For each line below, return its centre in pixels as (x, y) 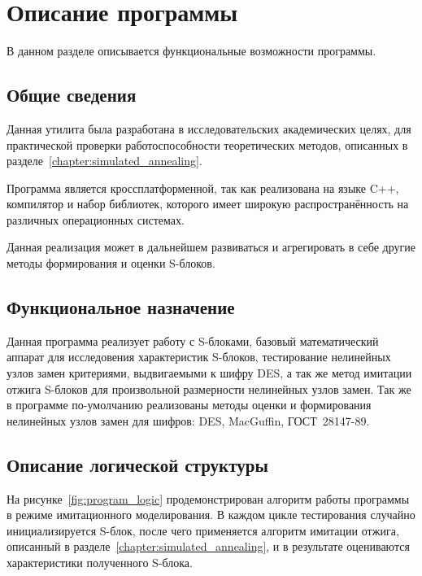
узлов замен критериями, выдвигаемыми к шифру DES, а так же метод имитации (209, 373)
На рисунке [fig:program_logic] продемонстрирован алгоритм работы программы (208, 498)
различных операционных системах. (96, 219)
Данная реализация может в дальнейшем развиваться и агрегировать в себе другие (211, 247)
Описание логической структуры (137, 464)
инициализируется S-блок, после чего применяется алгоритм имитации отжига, (203, 530)
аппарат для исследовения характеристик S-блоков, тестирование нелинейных (199, 357)
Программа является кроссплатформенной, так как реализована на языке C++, (203, 188)
